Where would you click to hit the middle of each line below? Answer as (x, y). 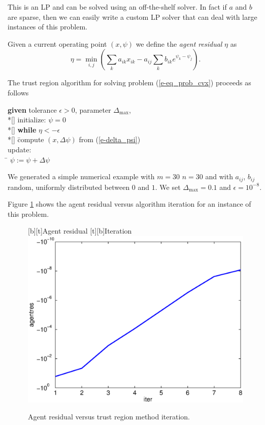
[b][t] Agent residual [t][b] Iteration (80, 231)
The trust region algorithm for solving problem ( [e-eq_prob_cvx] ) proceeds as (129, 83)
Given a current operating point (57, 43)
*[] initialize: (27, 120)
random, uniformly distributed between (69, 187)
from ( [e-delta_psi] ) (110, 139)
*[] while (22, 129)
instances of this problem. (47, 27)
